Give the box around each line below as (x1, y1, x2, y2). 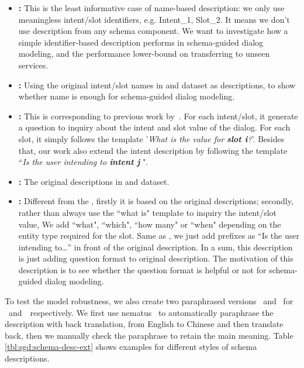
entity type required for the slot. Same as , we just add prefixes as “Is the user (18, 229, 299, 242)
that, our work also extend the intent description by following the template (18, 144, 288, 156)
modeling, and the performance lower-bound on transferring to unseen (18, 47, 270, 60)
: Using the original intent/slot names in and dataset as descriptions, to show (18, 78, 296, 91)
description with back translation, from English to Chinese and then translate (5, 318, 284, 330)
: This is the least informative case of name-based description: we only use (18, 2, 285, 13)
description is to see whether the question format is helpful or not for (18, 263, 267, 276)
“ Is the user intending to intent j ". (18, 156, 148, 168)
